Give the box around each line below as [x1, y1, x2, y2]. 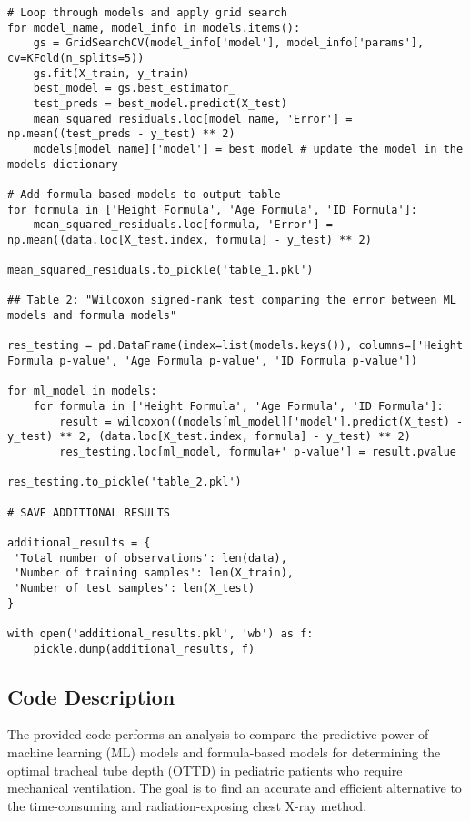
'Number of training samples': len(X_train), [14, 566, 294, 580]
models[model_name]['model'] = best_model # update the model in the [33, 142, 464, 155]
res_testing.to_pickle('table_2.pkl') [7, 476, 242, 489]
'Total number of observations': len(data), [14, 551, 287, 565]
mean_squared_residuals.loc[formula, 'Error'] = [33, 218, 333, 232]
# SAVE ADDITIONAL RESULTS [7, 506, 170, 519]
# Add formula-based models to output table [7, 187, 281, 201]
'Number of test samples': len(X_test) [14, 581, 255, 595]
